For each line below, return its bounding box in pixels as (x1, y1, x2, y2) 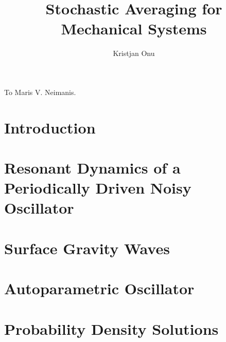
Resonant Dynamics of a (4, 157, 181, 178)
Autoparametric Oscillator (4, 278, 195, 299)
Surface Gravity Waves (4, 237, 170, 258)
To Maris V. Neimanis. (4, 86, 76, 97)
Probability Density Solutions (4, 318, 219, 339)
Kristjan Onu (113, 48, 155, 59)
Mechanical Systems (61, 18, 207, 39)
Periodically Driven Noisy (4, 177, 192, 198)
